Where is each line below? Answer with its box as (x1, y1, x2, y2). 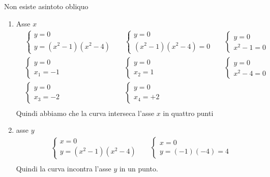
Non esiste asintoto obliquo (4, 1, 88, 11)
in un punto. (119, 163, 158, 173)
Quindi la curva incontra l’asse (16, 163, 111, 173)
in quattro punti (163, 107, 214, 118)
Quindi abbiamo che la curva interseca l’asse (16, 107, 155, 118)
